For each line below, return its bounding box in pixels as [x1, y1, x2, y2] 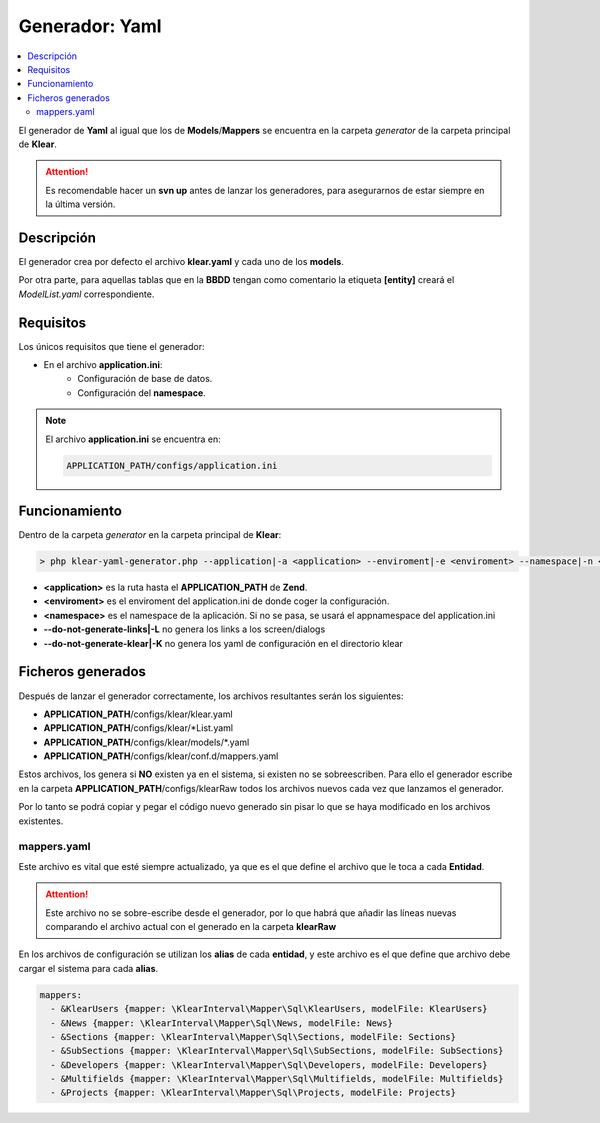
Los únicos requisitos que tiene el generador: [18, 340, 205, 352]
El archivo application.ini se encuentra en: [45, 433, 222, 445]
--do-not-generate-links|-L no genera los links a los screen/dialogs [43, 623, 326, 635]
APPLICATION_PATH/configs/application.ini [66, 460, 278, 471]
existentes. [18, 815, 64, 827]
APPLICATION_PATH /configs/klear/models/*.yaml [43, 736, 250, 748]
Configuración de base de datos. [77, 373, 213, 385]
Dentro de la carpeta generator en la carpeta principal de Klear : [18, 529, 282, 541]
